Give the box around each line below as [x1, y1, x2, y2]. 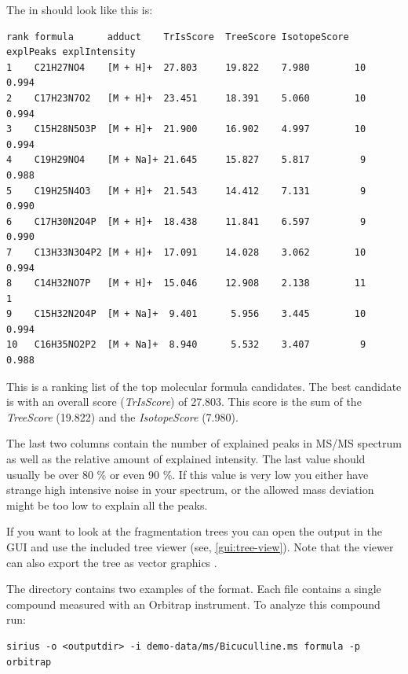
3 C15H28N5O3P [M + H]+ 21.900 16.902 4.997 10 [6, 123, 366, 135]
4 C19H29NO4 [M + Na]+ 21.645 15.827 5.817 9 [6, 154, 366, 166]
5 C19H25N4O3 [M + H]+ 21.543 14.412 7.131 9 [6, 185, 366, 197]
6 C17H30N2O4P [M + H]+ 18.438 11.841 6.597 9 [6, 215, 366, 227]
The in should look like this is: [6, 2, 153, 17]
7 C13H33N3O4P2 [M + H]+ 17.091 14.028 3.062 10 [6, 246, 366, 258]
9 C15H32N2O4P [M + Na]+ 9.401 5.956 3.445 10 [6, 308, 366, 320]
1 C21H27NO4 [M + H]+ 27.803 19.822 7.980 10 [6, 61, 366, 73]
